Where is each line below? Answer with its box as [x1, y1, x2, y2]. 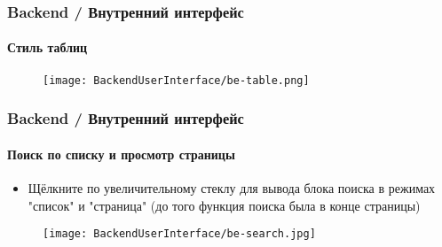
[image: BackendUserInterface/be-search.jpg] [43, 228, 316, 241]
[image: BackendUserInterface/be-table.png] [43, 73, 310, 87]
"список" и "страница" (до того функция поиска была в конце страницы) [28, 196, 421, 214]
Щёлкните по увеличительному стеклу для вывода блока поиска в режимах [28, 178, 436, 197]
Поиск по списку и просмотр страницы [7, 144, 235, 163]
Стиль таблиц [7, 38, 88, 57]
